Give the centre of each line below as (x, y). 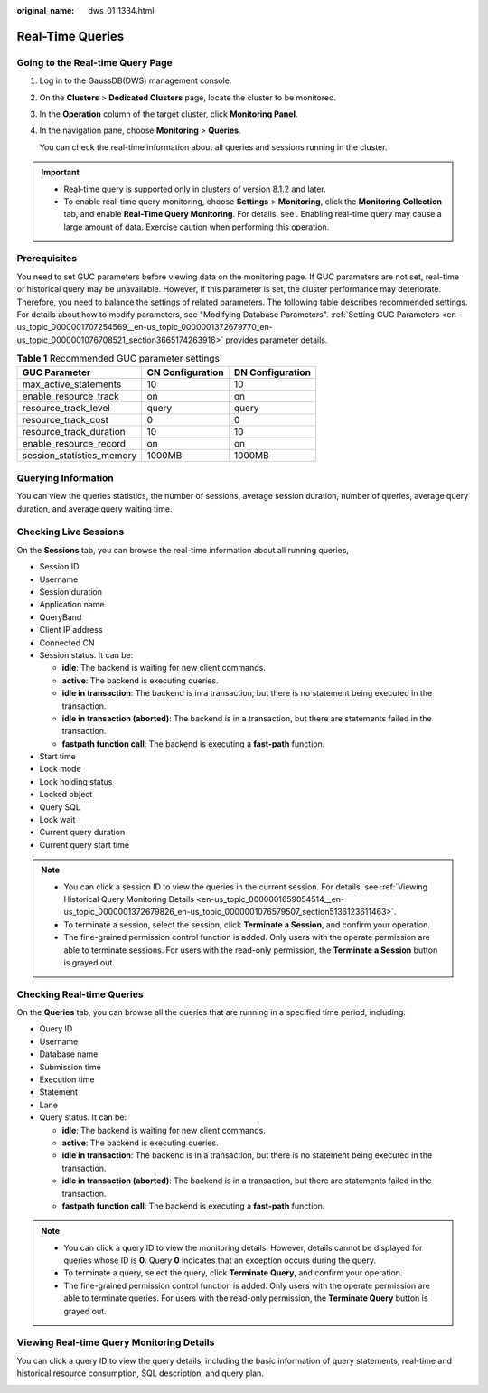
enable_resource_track (70, 396)
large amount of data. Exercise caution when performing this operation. (197, 227)
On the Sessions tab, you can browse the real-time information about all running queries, (183, 550)
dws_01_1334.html (121, 10)
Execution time (67, 1079)
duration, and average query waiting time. (94, 508)
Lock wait (57, 820)
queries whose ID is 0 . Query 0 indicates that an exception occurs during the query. (220, 1260)
